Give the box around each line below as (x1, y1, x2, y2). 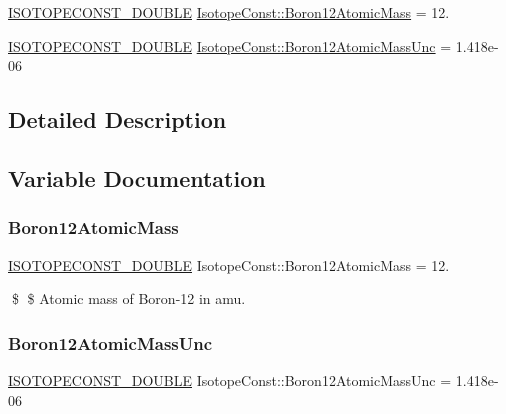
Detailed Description (8, 104, 227, 135)
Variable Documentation (8, 162, 266, 193)
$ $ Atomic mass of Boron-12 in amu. (11, 288, 246, 309)
